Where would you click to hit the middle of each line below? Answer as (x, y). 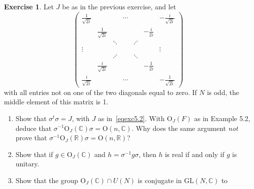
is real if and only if (195, 154)
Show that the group (47, 180)
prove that (31, 138)
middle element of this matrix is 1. (56, 102)
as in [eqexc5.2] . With (131, 118)
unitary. (27, 164)
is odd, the (223, 92)
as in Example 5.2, (222, 118)
